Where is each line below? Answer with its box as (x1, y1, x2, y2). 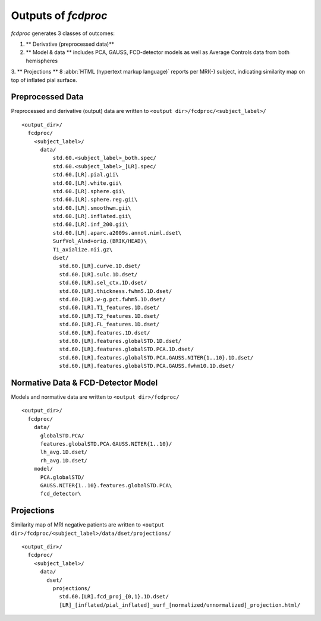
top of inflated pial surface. (11, 76, 77, 83)
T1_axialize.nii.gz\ (52, 246, 113, 253)
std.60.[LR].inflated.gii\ (52, 213, 132, 220)
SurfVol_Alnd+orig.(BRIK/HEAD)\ (52, 238, 147, 245)
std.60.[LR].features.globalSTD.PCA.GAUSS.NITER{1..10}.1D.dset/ (59, 354, 254, 361)
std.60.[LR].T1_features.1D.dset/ (59, 304, 160, 311)
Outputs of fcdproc (11, 9, 108, 22)
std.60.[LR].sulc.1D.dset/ (59, 271, 138, 278)
